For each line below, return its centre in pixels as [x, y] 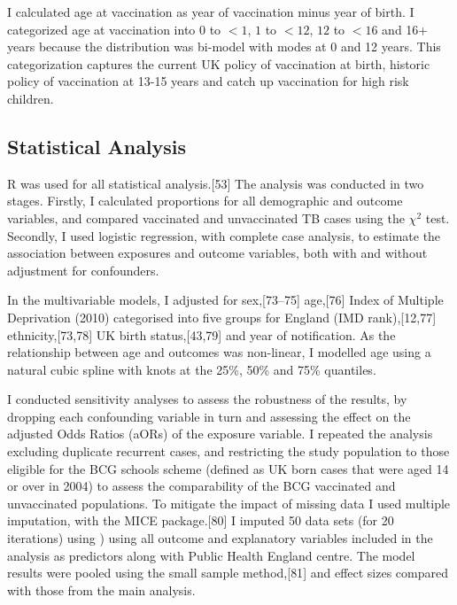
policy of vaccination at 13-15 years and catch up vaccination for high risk [208, 81]
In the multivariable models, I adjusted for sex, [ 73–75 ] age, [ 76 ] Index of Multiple [225, 300]
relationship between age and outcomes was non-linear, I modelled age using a [219, 352]
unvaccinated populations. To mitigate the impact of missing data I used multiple [229, 503]
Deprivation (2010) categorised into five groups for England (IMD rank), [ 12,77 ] [222, 317]
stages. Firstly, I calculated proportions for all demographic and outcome [205, 201]
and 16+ [405, 29]
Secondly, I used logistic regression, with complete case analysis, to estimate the [224, 235]
